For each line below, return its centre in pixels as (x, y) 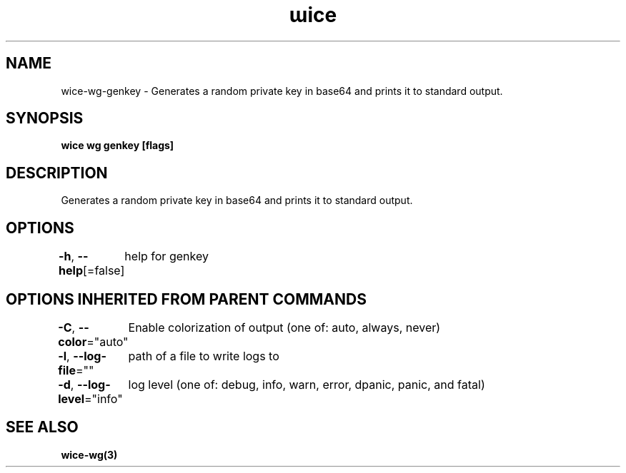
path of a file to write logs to (204, 356)
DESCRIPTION (57, 173)
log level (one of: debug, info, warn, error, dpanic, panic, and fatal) (307, 384)
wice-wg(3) (89, 454)
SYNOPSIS (45, 118)
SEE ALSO (42, 427)
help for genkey (167, 256)
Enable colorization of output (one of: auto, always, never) (284, 327)
